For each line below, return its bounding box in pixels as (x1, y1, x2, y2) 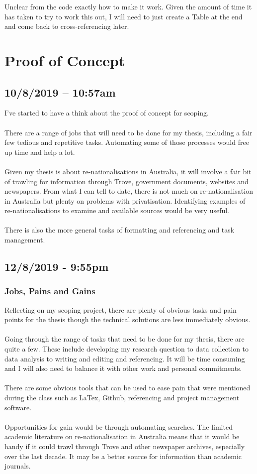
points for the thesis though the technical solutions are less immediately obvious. (4, 314, 251, 325)
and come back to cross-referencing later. (4, 21, 129, 31)
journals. (4, 461, 31, 471)
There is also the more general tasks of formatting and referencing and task (4, 225, 235, 235)
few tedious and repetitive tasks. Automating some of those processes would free (4, 137, 249, 147)
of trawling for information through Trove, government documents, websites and (4, 176, 249, 186)
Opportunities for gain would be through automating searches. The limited (4, 421, 233, 432)
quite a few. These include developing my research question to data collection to (4, 344, 249, 354)
